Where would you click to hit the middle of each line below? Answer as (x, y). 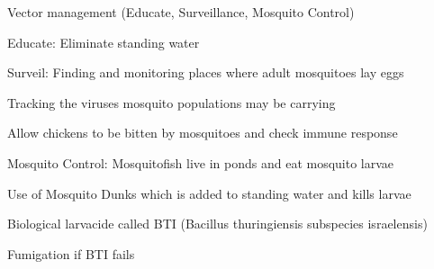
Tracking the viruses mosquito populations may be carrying (172, 102)
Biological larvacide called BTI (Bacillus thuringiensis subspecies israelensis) (217, 224)
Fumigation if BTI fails (71, 253)
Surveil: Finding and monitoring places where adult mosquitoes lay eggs (206, 72)
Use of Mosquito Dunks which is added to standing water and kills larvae (209, 193)
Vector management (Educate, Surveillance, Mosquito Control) (181, 12)
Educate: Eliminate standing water (104, 42)
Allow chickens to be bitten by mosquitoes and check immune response (203, 133)
